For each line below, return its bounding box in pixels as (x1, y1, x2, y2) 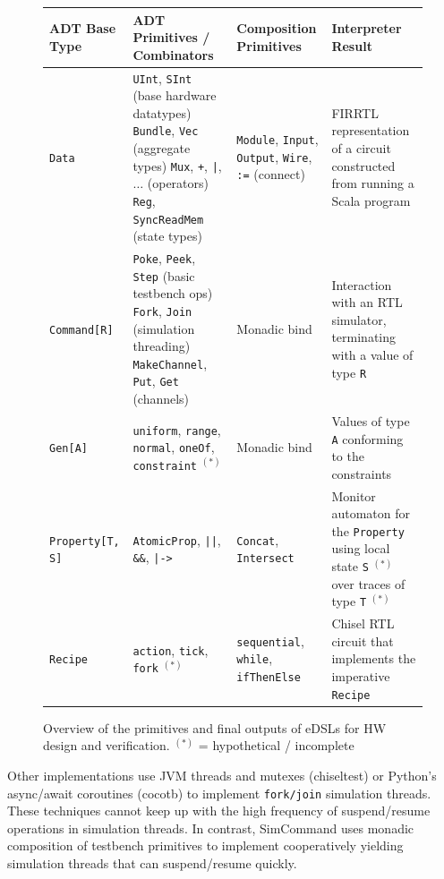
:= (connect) (236, 165, 305, 183)
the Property (331, 521, 405, 540)
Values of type (331, 411, 410, 430)
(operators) (147, 174, 209, 192)
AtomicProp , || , (132, 530, 221, 549)
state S (331, 557, 369, 576)
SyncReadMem (132, 213, 204, 226)
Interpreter (331, 19, 402, 38)
